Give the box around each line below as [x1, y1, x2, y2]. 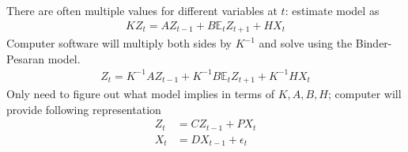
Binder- [355, 35, 392, 51]
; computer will [328, 85, 402, 102]
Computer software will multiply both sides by [6, 35, 232, 51]
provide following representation [6, 101, 161, 117]
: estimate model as [285, 2, 380, 18]
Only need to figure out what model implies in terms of [6, 85, 274, 102]
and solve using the [259, 35, 353, 51]
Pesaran [6, 50, 45, 66]
